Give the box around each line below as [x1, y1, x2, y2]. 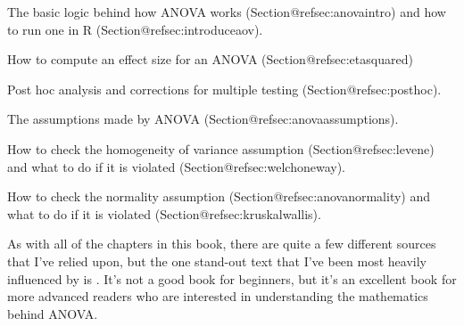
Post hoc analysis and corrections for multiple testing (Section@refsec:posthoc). [7, 79, 442, 98]
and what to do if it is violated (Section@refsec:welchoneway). [7, 157, 345, 175]
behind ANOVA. [7, 304, 98, 322]
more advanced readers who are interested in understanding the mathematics [7, 287, 428, 306]
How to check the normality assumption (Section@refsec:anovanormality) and [7, 187, 431, 206]
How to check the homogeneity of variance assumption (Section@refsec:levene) [7, 139, 435, 158]
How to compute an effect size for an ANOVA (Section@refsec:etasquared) [7, 50, 413, 69]
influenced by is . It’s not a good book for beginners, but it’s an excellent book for [7, 269, 457, 288]
